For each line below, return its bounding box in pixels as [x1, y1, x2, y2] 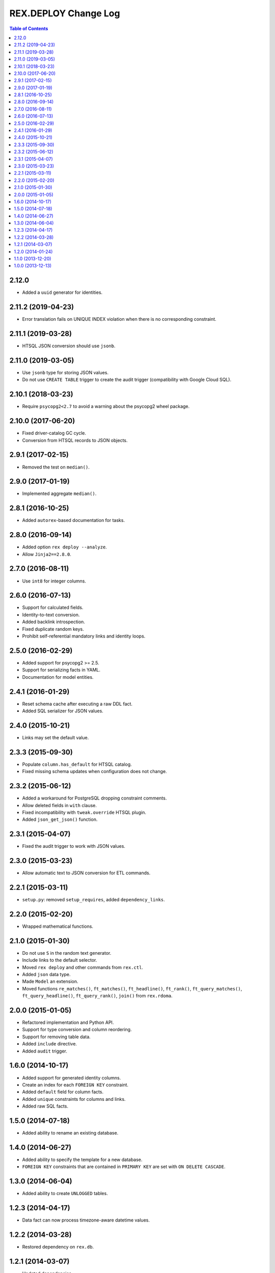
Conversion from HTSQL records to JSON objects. [22, 437, 128, 443]
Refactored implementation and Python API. [22, 1019, 114, 1026]
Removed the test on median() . [22, 464, 90, 470]
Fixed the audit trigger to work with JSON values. [22, 843, 126, 849]
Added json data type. [22, 972, 71, 978]
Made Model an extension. [22, 978, 78, 985]
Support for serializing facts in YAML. [22, 667, 101, 673]
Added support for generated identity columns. [22, 1074, 121, 1081]
